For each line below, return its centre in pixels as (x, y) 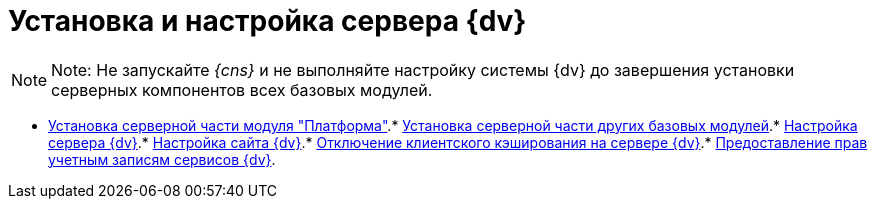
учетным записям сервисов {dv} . (162, 159)
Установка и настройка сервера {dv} (267, 21)
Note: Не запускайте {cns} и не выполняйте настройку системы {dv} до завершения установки (423, 69)
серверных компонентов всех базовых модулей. (242, 89)
